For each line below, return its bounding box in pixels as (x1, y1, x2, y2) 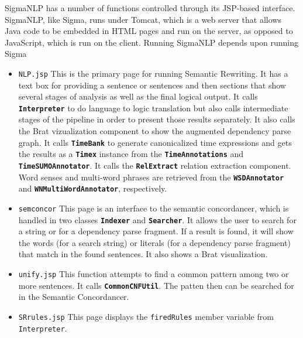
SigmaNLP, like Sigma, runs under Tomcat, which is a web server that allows (5, 13, 281, 25)
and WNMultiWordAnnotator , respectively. (18, 182, 167, 194)
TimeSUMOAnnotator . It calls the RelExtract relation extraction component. (18, 159, 291, 171)
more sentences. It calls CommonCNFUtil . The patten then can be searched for (18, 279, 294, 291)
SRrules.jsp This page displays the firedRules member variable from (18, 310, 274, 322)
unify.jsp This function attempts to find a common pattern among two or (18, 268, 289, 280)
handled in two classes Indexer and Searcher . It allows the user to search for (18, 213, 297, 226)
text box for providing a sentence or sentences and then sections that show (18, 78, 286, 91)
